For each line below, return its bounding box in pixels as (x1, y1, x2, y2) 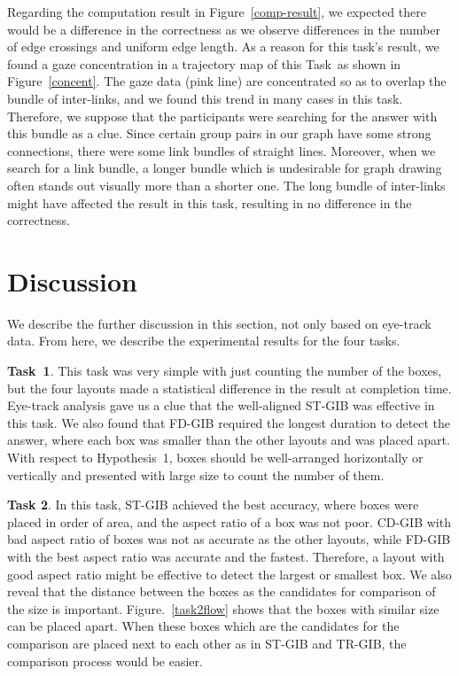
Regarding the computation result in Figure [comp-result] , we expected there (7, 3, 426, 20)
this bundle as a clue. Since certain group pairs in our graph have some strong (7, 124, 432, 143)
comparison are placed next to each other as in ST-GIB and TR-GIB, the (7, 633, 407, 652)
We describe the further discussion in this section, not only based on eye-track (7, 314, 432, 332)
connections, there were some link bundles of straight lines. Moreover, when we (7, 141, 436, 159)
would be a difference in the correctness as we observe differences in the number (7, 19, 440, 38)
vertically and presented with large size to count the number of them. (7, 465, 385, 484)
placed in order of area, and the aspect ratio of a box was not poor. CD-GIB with (7, 512, 451, 531)
